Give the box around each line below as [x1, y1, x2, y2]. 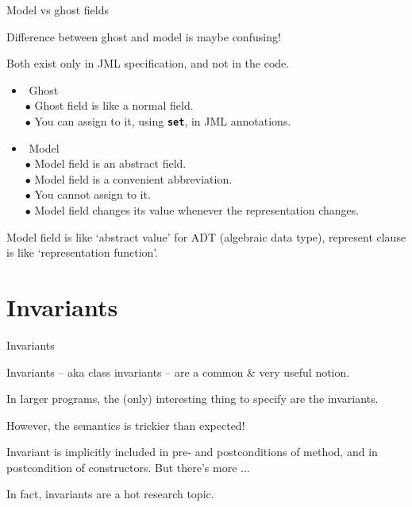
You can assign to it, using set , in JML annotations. [34, 112, 291, 129]
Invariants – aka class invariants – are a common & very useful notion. [6, 363, 350, 380]
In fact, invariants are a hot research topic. [6, 486, 214, 502]
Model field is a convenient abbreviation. [34, 170, 233, 187]
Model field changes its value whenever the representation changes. [34, 202, 360, 218]
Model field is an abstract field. [34, 155, 187, 172]
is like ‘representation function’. [6, 244, 159, 261]
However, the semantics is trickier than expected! [6, 416, 245, 433]
